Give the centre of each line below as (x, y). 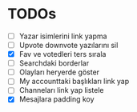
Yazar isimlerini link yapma (63, 36)
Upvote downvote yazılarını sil (68, 45)
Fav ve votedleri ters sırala (62, 54)
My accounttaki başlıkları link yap (74, 82)
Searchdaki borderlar (54, 63)
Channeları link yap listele (62, 90)
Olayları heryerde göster (59, 72)
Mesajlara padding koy (56, 99)
